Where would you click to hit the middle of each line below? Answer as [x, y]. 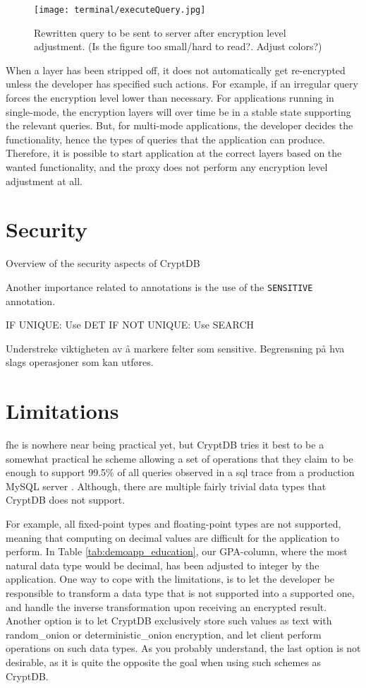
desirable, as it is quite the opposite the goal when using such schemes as [164, 662]
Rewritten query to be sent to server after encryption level [160, 32]
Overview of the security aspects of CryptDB [103, 263]
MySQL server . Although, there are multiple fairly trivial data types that [166, 486]
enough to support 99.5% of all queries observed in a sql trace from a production [180, 472]
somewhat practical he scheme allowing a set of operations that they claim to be [179, 458]
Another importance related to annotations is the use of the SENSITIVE [159, 286]
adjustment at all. [44, 180]
